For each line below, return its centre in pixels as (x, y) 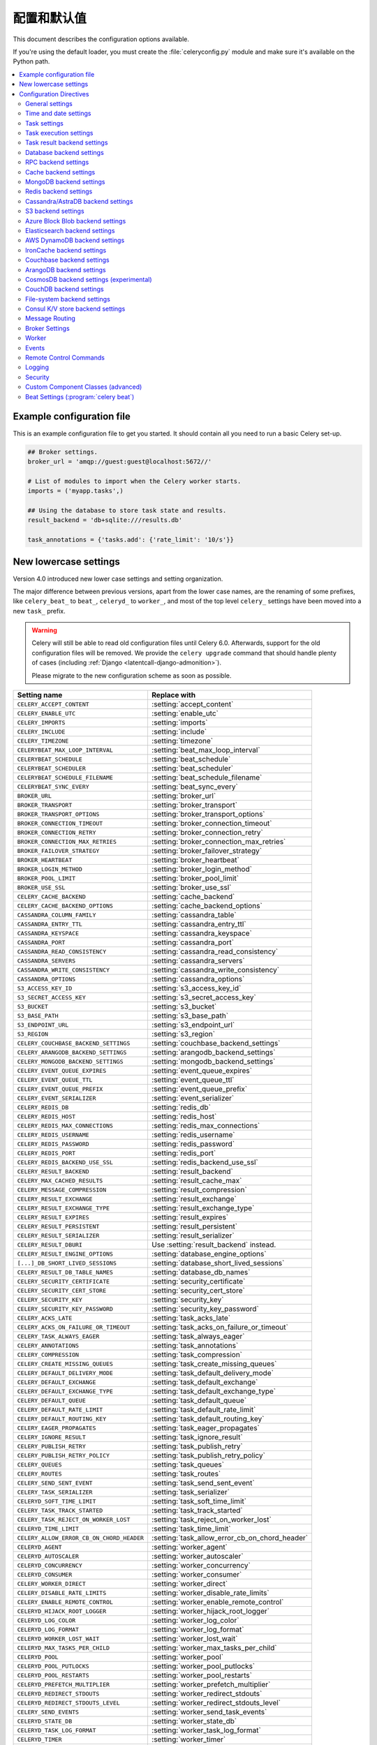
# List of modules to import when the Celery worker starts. (134, 481)
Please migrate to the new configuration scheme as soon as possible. (132, 675)
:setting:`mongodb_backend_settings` (213, 1062)
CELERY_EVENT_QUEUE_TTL (55, 1079)
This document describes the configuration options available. (101, 39)
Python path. (31, 61)
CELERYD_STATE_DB (45, 1721)
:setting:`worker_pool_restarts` (202, 1675)
